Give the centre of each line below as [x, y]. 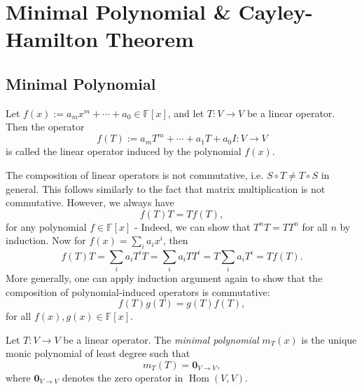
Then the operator [45, 127]
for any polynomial [46, 226]
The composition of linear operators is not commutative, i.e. [135, 175]
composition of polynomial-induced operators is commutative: [138, 291]
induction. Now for [46, 240]
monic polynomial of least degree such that [98, 353]
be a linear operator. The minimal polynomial [161, 339]
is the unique [329, 339]
